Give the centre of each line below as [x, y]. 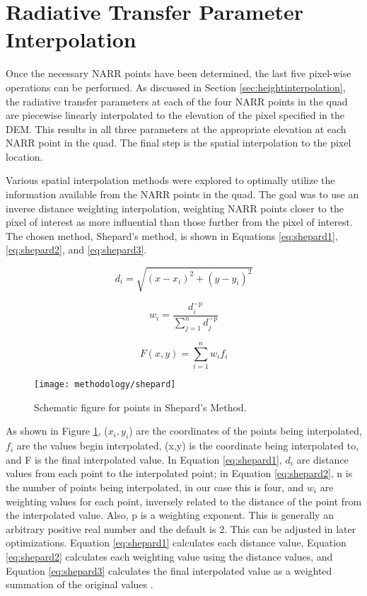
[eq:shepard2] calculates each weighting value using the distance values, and [169, 556]
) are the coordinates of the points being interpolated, [245, 431]
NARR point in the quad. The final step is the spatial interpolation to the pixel [179, 143]
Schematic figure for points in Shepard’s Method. [140, 407]
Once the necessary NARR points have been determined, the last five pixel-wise [179, 73]
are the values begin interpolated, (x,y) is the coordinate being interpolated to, [188, 446]
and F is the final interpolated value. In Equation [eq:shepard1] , [144, 459]
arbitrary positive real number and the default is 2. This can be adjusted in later [181, 528]
